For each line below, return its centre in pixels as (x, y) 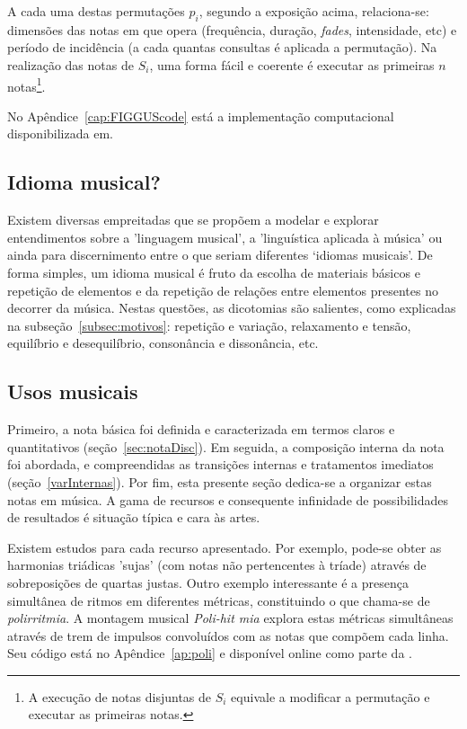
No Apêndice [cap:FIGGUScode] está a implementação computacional (201, 116)
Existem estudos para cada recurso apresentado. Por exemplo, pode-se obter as (225, 547)
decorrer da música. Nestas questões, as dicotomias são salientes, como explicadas (232, 308)
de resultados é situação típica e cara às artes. (134, 517)
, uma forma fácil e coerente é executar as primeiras (292, 64)
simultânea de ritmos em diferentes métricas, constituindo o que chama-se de (219, 600)
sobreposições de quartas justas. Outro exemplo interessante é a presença (208, 582)
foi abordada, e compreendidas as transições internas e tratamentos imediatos (220, 464)
